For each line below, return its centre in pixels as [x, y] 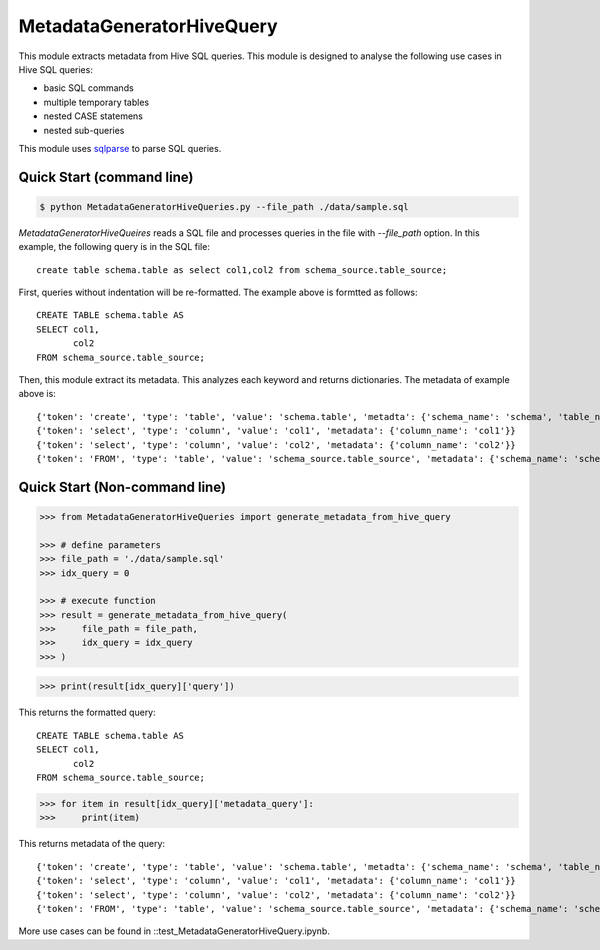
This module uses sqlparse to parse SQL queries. [120, 148]
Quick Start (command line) [106, 176]
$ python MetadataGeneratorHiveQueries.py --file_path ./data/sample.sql [224, 206]
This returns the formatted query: [87, 712]
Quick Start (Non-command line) [122, 486]
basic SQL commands [88, 88]
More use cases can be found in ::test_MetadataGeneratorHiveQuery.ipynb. [174, 931]
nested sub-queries [84, 130]
